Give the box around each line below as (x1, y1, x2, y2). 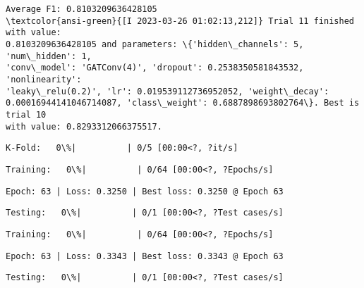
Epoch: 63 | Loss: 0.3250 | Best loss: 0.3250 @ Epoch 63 (6, 186, 284, 196)
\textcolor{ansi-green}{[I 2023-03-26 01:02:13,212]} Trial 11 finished (6, 15, 354, 26)
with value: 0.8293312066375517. (6, 121, 162, 132)
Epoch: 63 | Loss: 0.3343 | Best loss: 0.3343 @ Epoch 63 (6, 251, 284, 261)
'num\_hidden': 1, (6, 51, 92, 61)
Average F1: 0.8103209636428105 (6, 4, 157, 14)
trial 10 (6, 109, 47, 120)
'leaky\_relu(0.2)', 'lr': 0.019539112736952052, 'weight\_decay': (6, 86, 329, 96)
